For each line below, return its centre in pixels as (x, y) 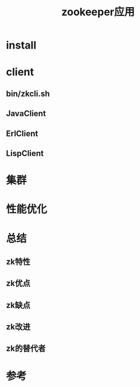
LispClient (25, 153)
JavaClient (26, 114)
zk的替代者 (26, 349)
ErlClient (22, 133)
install (21, 45)
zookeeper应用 (98, 12)
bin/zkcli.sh (28, 93)
